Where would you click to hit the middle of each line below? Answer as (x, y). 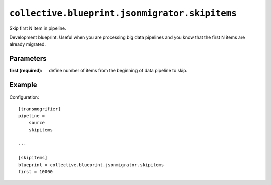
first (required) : (26, 71)
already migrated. (28, 44)
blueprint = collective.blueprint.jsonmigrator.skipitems (91, 165)
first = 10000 (35, 172)
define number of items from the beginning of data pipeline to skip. (118, 71)
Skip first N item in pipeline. (38, 28)
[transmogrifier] (39, 109)
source (37, 123)
